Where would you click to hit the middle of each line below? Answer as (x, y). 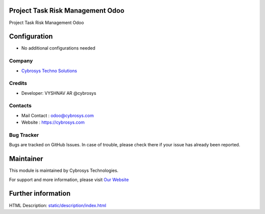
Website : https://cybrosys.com (53, 122)
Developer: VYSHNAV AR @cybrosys (59, 93)
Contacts (20, 106)
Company (21, 61)
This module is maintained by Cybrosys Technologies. (64, 171)
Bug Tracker (24, 135)
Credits (18, 83)
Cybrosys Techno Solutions (49, 71)
